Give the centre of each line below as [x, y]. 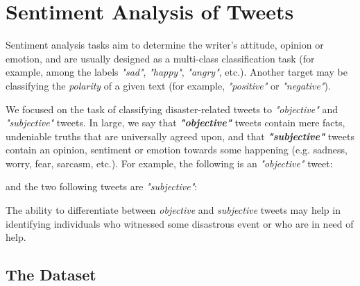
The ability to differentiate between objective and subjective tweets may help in [173, 210]
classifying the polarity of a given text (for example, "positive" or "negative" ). [168, 85]
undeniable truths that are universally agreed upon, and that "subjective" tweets [180, 136]
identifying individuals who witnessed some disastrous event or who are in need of [180, 223]
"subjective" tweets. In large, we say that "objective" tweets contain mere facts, [175, 123]
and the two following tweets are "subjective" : [102, 186]
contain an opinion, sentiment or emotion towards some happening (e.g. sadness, [177, 150]
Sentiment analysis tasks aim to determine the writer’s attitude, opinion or [165, 45]
